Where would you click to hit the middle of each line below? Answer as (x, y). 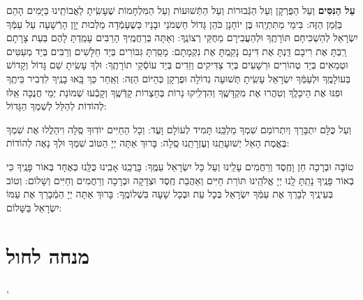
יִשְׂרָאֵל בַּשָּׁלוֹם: (34, 207)
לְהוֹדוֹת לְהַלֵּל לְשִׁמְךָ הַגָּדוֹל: (57, 106)
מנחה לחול (48, 255)
